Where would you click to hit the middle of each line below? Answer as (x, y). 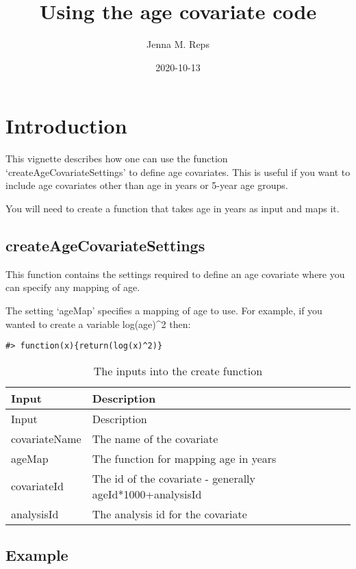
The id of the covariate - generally (174, 478)
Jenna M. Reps (178, 44)
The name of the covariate (155, 438)
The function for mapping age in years (184, 458)
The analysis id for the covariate (169, 514)
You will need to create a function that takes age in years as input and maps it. (173, 208)
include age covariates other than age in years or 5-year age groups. (147, 185)
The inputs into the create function (178, 370)
